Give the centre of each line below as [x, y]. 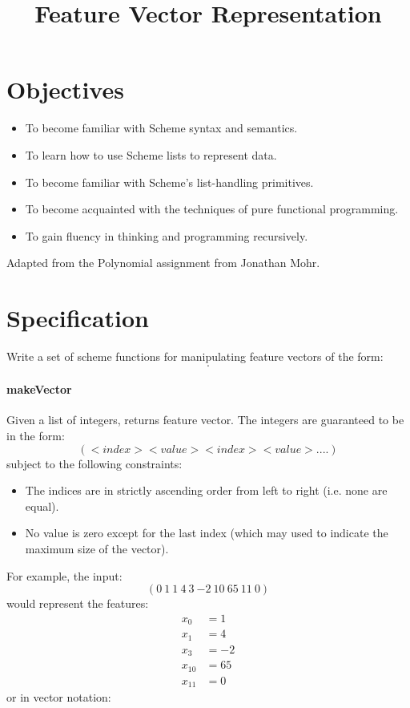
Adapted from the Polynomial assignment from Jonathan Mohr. [163, 263]
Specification [78, 318]
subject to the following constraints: [94, 463]
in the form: [36, 435]
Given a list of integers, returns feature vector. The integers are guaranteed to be [205, 420]
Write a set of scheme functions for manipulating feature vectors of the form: [195, 356]
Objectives [65, 89]
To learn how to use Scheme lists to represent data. [151, 154]
